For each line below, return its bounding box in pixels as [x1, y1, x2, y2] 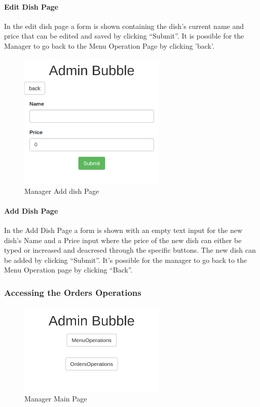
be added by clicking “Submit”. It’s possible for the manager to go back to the [4, 254, 247, 265]
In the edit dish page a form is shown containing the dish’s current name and [4, 20, 244, 31]
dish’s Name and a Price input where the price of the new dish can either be [4, 234, 242, 245]
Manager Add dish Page [24, 185, 99, 196]
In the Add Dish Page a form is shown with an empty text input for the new [4, 225, 243, 235]
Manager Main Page [24, 393, 87, 403]
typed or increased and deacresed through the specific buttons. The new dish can [4, 245, 256, 255]
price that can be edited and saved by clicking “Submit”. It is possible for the [4, 30, 244, 41]
